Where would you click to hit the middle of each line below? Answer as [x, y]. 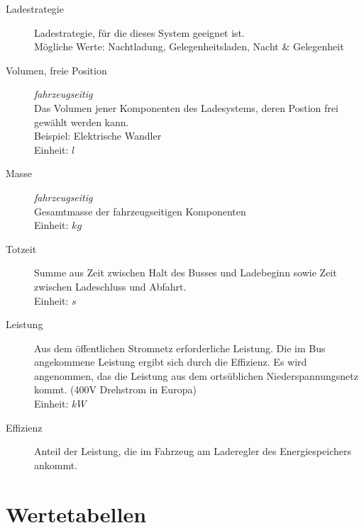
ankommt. [56, 465]
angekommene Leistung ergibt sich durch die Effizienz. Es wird [171, 362]
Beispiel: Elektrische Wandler [98, 136]
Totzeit [21, 248]
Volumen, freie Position [56, 70]
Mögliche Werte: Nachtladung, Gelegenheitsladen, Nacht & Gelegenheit [189, 46]
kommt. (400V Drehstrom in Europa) [115, 389]
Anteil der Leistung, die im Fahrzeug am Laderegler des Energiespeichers [193, 451]
